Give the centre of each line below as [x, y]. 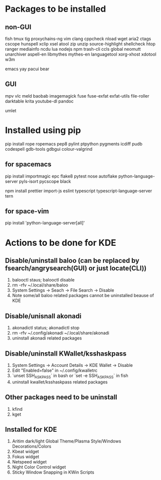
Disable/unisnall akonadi [43, 316]
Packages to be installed [55, 9]
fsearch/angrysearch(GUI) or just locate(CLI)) [76, 268]
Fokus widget [26, 457]
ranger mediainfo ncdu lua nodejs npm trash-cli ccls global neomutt [73, 49]
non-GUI [18, 27]
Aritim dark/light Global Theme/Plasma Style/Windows [67, 441]
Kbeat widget [26, 452]
